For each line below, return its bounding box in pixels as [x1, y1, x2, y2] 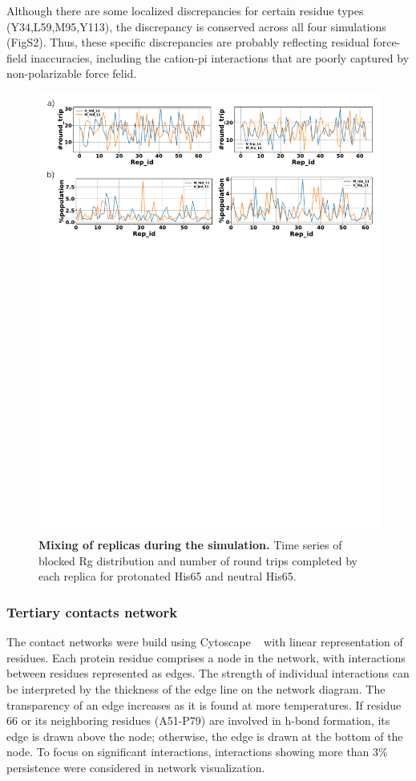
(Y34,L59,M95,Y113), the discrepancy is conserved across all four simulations [6, 18, 386, 34]
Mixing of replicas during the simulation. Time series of [38, 536, 342, 553]
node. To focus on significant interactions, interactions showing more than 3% [6, 743, 388, 760]
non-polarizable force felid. [6, 65, 137, 82]
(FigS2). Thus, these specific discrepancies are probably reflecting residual [6, 34, 370, 51]
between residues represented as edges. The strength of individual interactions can [6, 665, 410, 682]
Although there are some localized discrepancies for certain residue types [6, 2, 364, 18]
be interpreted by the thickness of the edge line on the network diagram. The [6, 680, 386, 697]
